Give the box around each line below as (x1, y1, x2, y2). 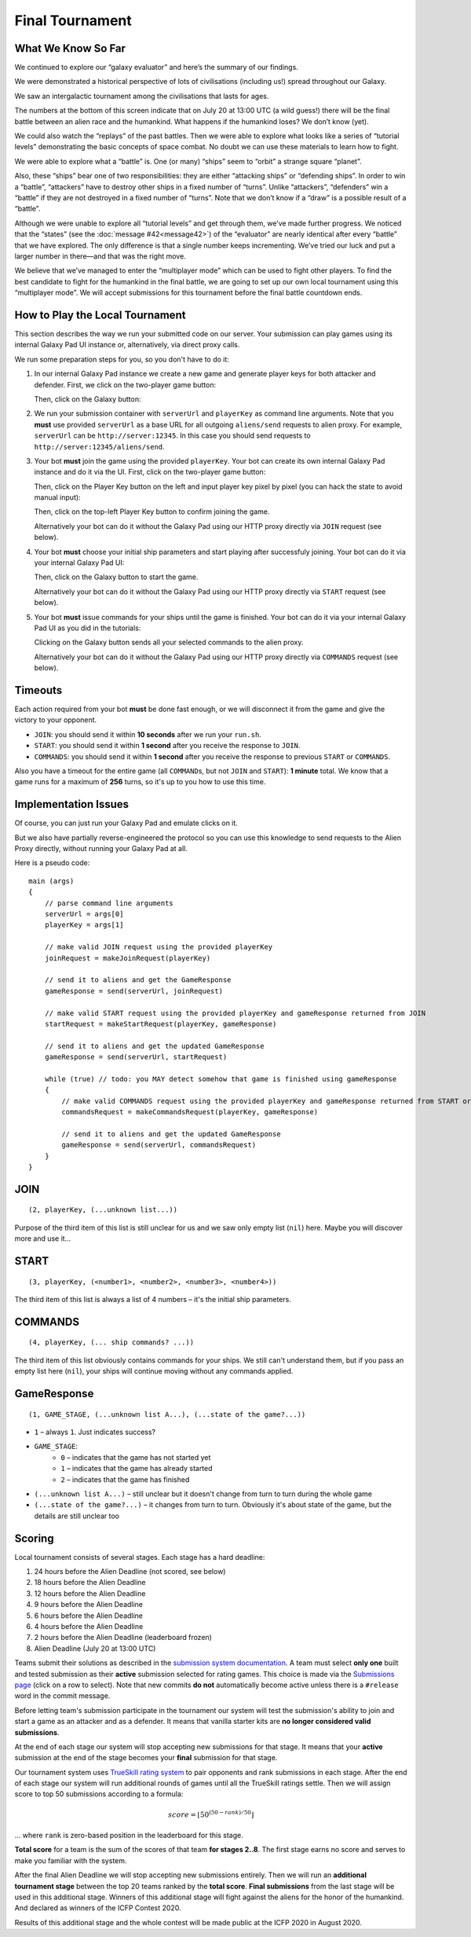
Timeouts (14, 684, 63, 697)
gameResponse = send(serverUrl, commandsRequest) (61, 1140, 257, 1150)
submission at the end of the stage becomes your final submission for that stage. (14, 1753, 278, 1763)
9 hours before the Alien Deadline (34, 1600, 144, 1609)
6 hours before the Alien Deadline (34, 1611, 144, 1620)
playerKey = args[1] (44, 920, 124, 930)
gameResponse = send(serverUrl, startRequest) (44, 1053, 228, 1062)
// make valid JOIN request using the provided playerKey (44, 943, 273, 952)
